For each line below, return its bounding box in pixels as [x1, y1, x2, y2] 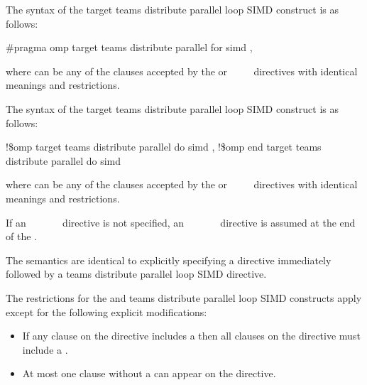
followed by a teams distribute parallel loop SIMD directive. [6, 266, 267, 281]
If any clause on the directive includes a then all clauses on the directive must [22, 328, 361, 343]
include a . [22, 342, 68, 357]
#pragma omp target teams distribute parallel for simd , [6, 40, 253, 55]
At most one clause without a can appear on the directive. [22, 366, 276, 381]
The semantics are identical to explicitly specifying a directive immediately [6, 252, 332, 267]
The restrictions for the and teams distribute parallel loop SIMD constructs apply [6, 290, 362, 305]
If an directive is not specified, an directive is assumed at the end [6, 215, 356, 229]
